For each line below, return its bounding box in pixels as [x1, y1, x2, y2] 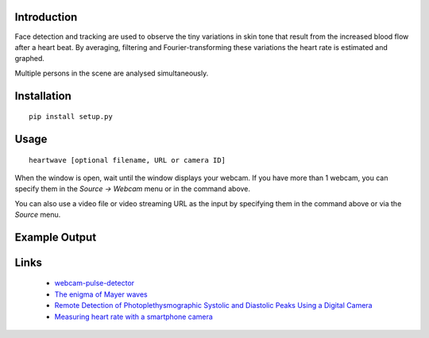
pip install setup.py [29, 112, 113, 121]
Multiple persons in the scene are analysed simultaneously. [14, 68, 209, 78]
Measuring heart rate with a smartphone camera [54, 312, 214, 321]
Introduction [14, 10, 78, 24]
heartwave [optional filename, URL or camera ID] [29, 156, 226, 164]
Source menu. [14, 210, 61, 220]
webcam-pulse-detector [54, 278, 135, 288]
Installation [14, 89, 71, 102]
